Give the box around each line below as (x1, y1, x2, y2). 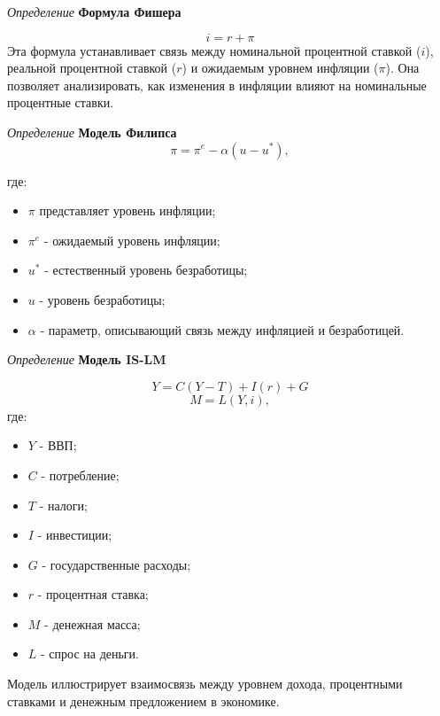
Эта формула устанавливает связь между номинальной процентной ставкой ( (7, 41, 421, 59)
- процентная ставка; (37, 585, 149, 603)
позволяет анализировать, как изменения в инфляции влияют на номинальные (7, 75, 427, 94)
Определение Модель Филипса (7, 122, 177, 141)
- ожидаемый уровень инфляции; (43, 230, 220, 249)
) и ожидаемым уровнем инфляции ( (181, 58, 379, 77)
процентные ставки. (7, 93, 114, 112)
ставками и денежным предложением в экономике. (7, 691, 280, 710)
